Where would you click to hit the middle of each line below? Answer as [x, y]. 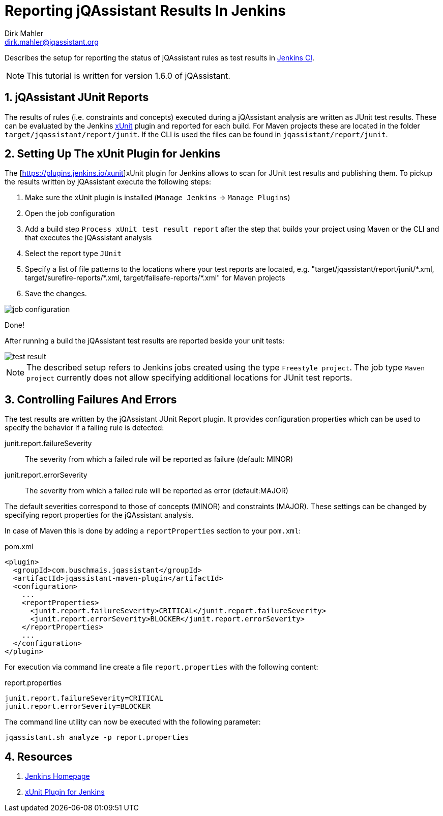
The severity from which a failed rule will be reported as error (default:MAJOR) [157, 491]
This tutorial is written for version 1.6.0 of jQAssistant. [128, 75]
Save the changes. [56, 294]
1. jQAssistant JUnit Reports [77, 98]
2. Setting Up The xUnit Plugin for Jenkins [113, 154]
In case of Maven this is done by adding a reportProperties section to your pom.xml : [153, 531]
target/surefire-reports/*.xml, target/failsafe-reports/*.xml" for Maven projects [155, 278]
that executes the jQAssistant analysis [88, 238]
